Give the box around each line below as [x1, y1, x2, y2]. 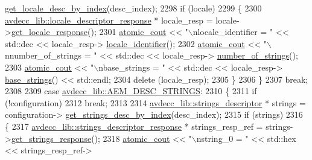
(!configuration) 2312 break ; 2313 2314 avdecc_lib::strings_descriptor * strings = [5, 96, 306, 109]
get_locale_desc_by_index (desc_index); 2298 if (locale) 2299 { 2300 [5, 2, 262, 14]
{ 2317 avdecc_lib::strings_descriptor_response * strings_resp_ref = [5, 120, 263, 132]
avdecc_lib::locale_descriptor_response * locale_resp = [5, 13, 213, 26]
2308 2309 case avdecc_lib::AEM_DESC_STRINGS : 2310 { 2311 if [5, 85, 257, 97]
